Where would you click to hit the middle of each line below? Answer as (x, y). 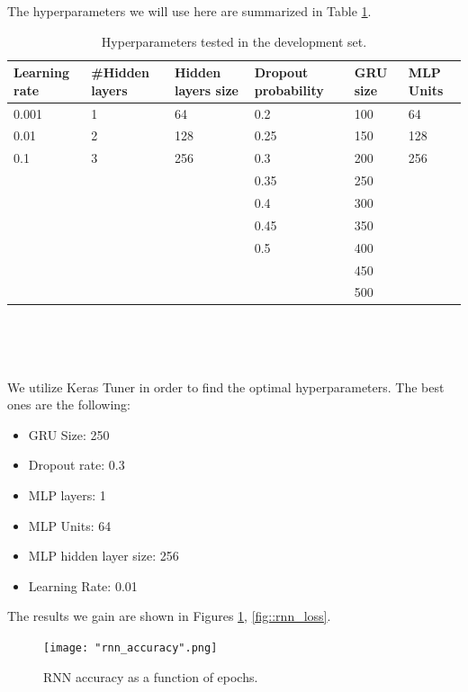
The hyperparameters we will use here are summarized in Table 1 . (189, 11)
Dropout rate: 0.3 (76, 465)
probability (289, 90)
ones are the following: (69, 404)
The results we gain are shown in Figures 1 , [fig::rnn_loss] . (169, 616)
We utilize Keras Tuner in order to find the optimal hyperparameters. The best (226, 386)
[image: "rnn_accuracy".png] (130, 648)
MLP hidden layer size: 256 (103, 556)
